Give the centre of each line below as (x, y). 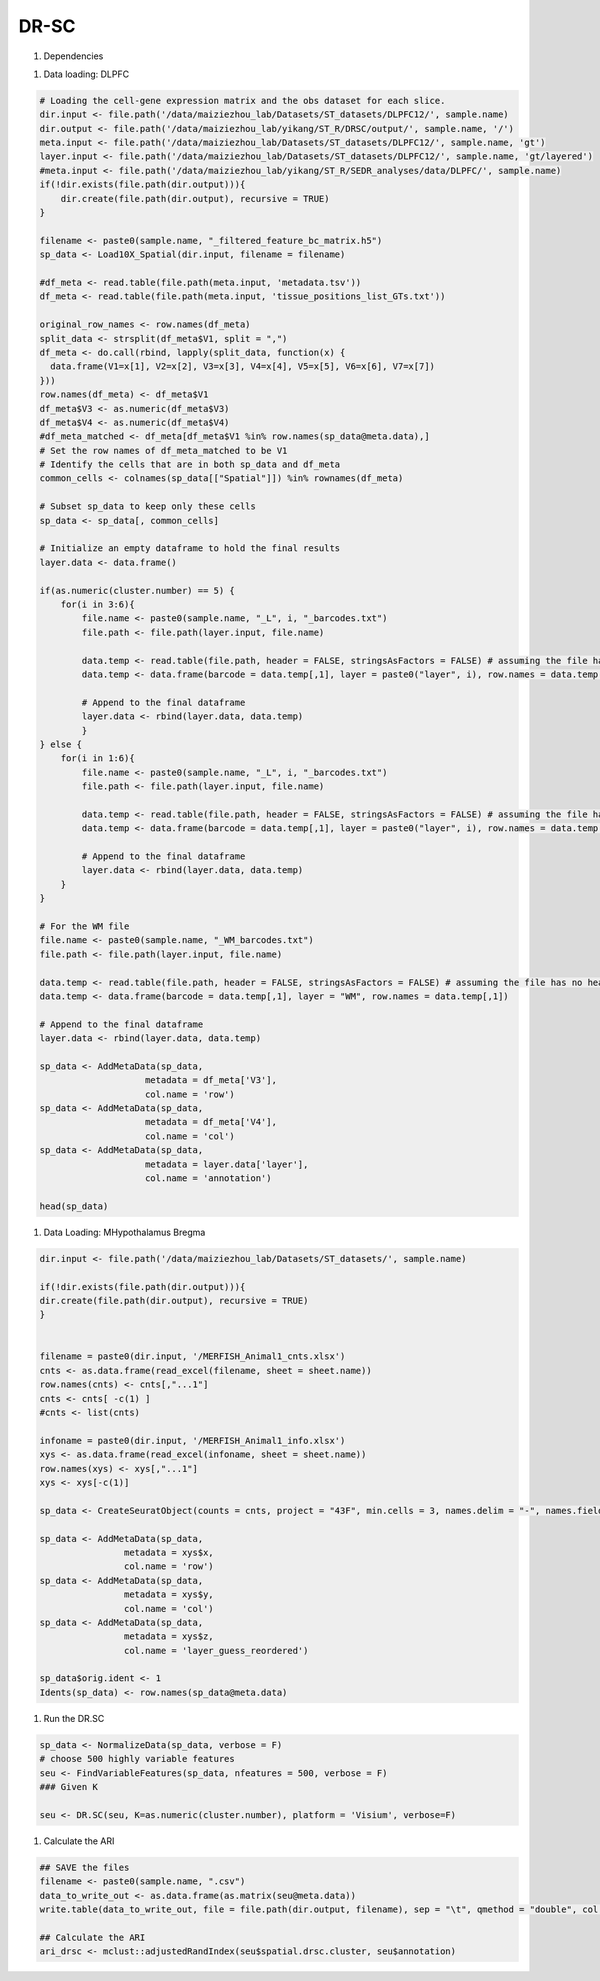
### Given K (69, 1786)
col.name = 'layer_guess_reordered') (216, 1650)
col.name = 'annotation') (208, 1178)
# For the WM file (84, 926)
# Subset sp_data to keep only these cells (148, 506)
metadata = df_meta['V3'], (211, 1080)
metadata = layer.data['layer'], (227, 1164)
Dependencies (73, 56)
